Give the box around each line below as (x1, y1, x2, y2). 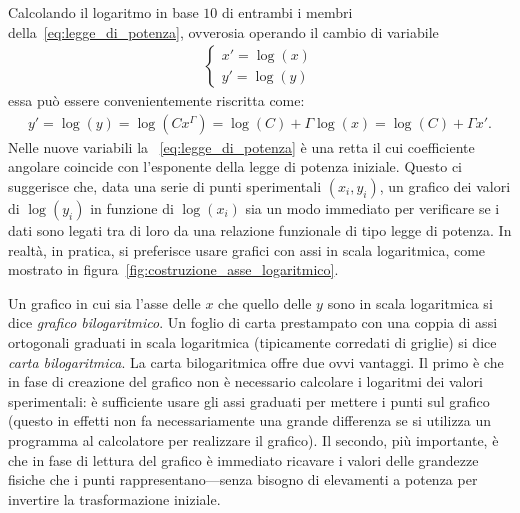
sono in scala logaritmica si (327, 292, 493, 313)
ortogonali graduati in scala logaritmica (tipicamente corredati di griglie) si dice (8, 332, 497, 352)
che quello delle (218, 292, 312, 313)
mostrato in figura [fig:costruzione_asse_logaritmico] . (8, 259, 339, 280)
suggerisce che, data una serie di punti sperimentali (8, 176, 322, 197)
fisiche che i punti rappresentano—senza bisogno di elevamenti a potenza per (8, 469, 478, 490)
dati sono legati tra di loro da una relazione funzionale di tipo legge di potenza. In (8, 220, 512, 241)
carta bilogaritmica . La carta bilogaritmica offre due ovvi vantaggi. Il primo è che (8, 351, 504, 372)
